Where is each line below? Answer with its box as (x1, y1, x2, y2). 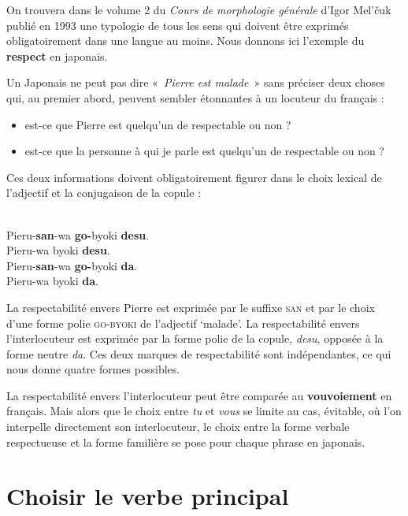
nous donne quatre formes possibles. (6, 361, 180, 377)
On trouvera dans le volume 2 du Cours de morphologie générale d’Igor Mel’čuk (6, 2, 391, 17)
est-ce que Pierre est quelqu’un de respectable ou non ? (24, 116, 291, 132)
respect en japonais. (6, 47, 108, 64)
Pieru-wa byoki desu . (6, 242, 110, 258)
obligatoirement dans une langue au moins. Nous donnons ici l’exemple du (6, 32, 365, 49)
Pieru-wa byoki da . (6, 273, 98, 289)
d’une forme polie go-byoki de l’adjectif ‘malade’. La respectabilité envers (6, 314, 360, 331)
